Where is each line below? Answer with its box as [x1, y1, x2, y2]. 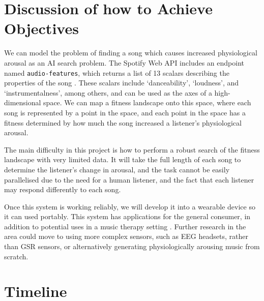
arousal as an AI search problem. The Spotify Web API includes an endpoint [4, 57, 244, 68]
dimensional [4, 97, 41, 108]
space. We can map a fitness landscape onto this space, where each [43, 97, 251, 108]
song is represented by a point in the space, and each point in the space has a [4, 107, 246, 117]
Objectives [4, 18, 79, 39]
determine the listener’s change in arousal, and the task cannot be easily [4, 164, 230, 174]
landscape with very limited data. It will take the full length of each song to [4, 154, 241, 165]
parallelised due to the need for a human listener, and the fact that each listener [4, 174, 254, 185]
